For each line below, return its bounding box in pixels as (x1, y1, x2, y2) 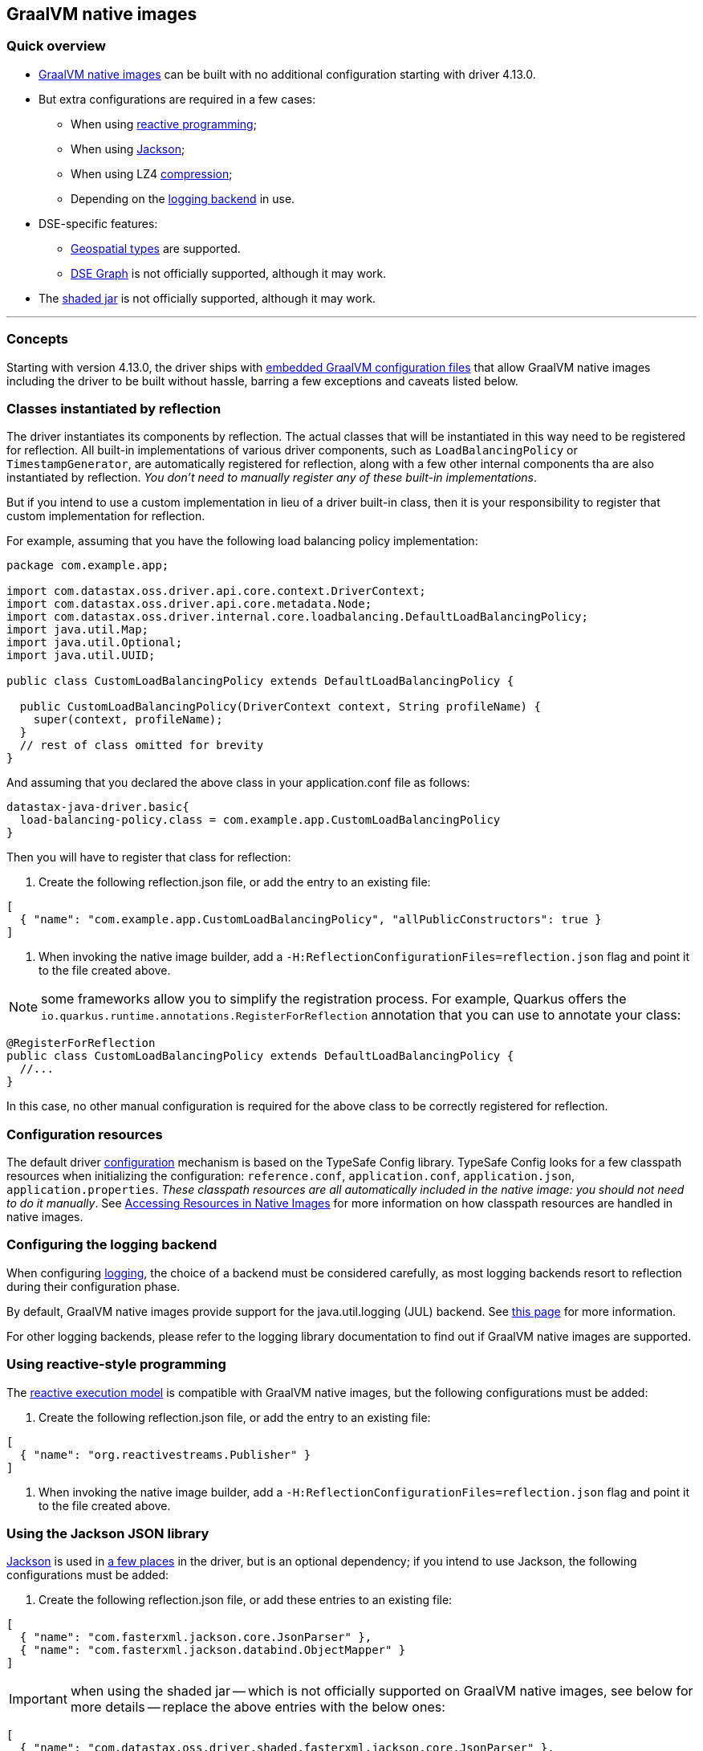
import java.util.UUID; (6, 649, 156, 662)
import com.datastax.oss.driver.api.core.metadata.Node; (6, 597, 372, 611)
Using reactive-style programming (6, 1356, 226, 1373)
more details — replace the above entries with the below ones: (70, 1699, 445, 1716)
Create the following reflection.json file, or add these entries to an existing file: (39, 1593, 453, 1607)
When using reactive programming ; (71, 116, 257, 131)
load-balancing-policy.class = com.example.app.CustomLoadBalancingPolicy (19, 813, 501, 827)
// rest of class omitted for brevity (19, 739, 264, 752)
